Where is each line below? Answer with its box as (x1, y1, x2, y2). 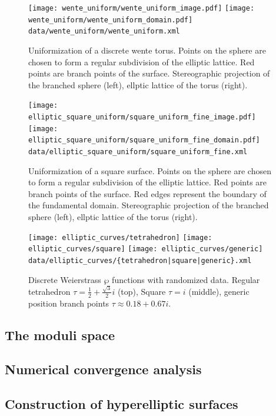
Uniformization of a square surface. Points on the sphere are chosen (28, 164, 271, 177)
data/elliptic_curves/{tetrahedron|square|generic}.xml (28, 256, 252, 265)
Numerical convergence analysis (5, 360, 202, 378)
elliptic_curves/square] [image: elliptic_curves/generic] (28, 245, 263, 254)
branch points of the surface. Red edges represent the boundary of (28, 187, 267, 199)
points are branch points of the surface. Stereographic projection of (28, 67, 270, 79)
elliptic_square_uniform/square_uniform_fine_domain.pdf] (28, 136, 260, 145)
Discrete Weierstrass (28, 273, 101, 285)
